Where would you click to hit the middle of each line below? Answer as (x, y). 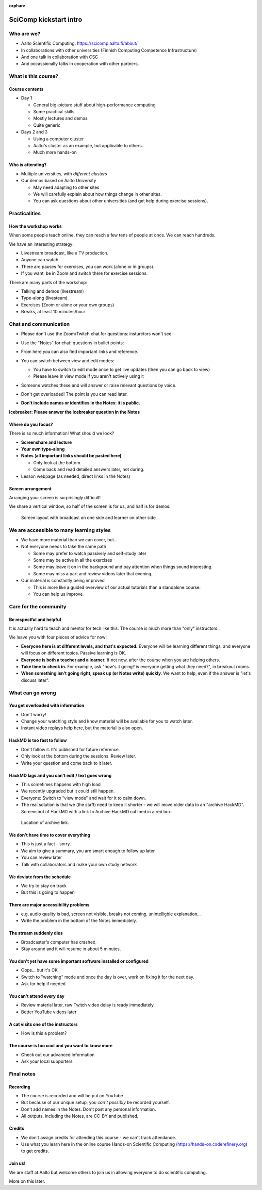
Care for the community (38, 606)
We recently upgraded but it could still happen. (68, 791)
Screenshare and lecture (47, 442)
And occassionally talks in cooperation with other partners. (80, 64)
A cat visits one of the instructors (43, 1024)
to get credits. (35, 1151)
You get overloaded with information (47, 705)
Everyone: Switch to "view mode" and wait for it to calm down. (84, 798)
